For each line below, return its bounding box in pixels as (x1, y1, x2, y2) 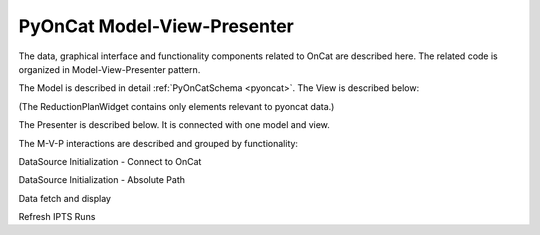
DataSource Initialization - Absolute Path (18, 174, 185, 186)
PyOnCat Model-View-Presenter (18, 15, 294, 37)
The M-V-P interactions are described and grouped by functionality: (18, 137, 299, 149)
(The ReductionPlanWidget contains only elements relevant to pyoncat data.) (18, 100, 335, 112)
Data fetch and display (18, 192, 112, 204)
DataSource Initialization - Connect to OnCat (18, 155, 202, 167)
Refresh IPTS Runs (18, 211, 96, 223)
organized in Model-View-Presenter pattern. (18, 63, 201, 75)
